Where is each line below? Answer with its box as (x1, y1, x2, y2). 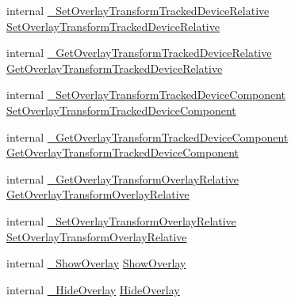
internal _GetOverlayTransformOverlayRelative (6, 170, 239, 187)
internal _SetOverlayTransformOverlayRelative (6, 212, 236, 229)
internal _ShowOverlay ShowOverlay (6, 255, 186, 271)
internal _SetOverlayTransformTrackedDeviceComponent (6, 86, 286, 103)
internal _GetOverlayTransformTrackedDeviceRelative (6, 44, 272, 61)
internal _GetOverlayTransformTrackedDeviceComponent (6, 128, 289, 145)
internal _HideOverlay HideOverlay (6, 281, 180, 297)
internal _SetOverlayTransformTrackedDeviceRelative (6, 2, 270, 18)
